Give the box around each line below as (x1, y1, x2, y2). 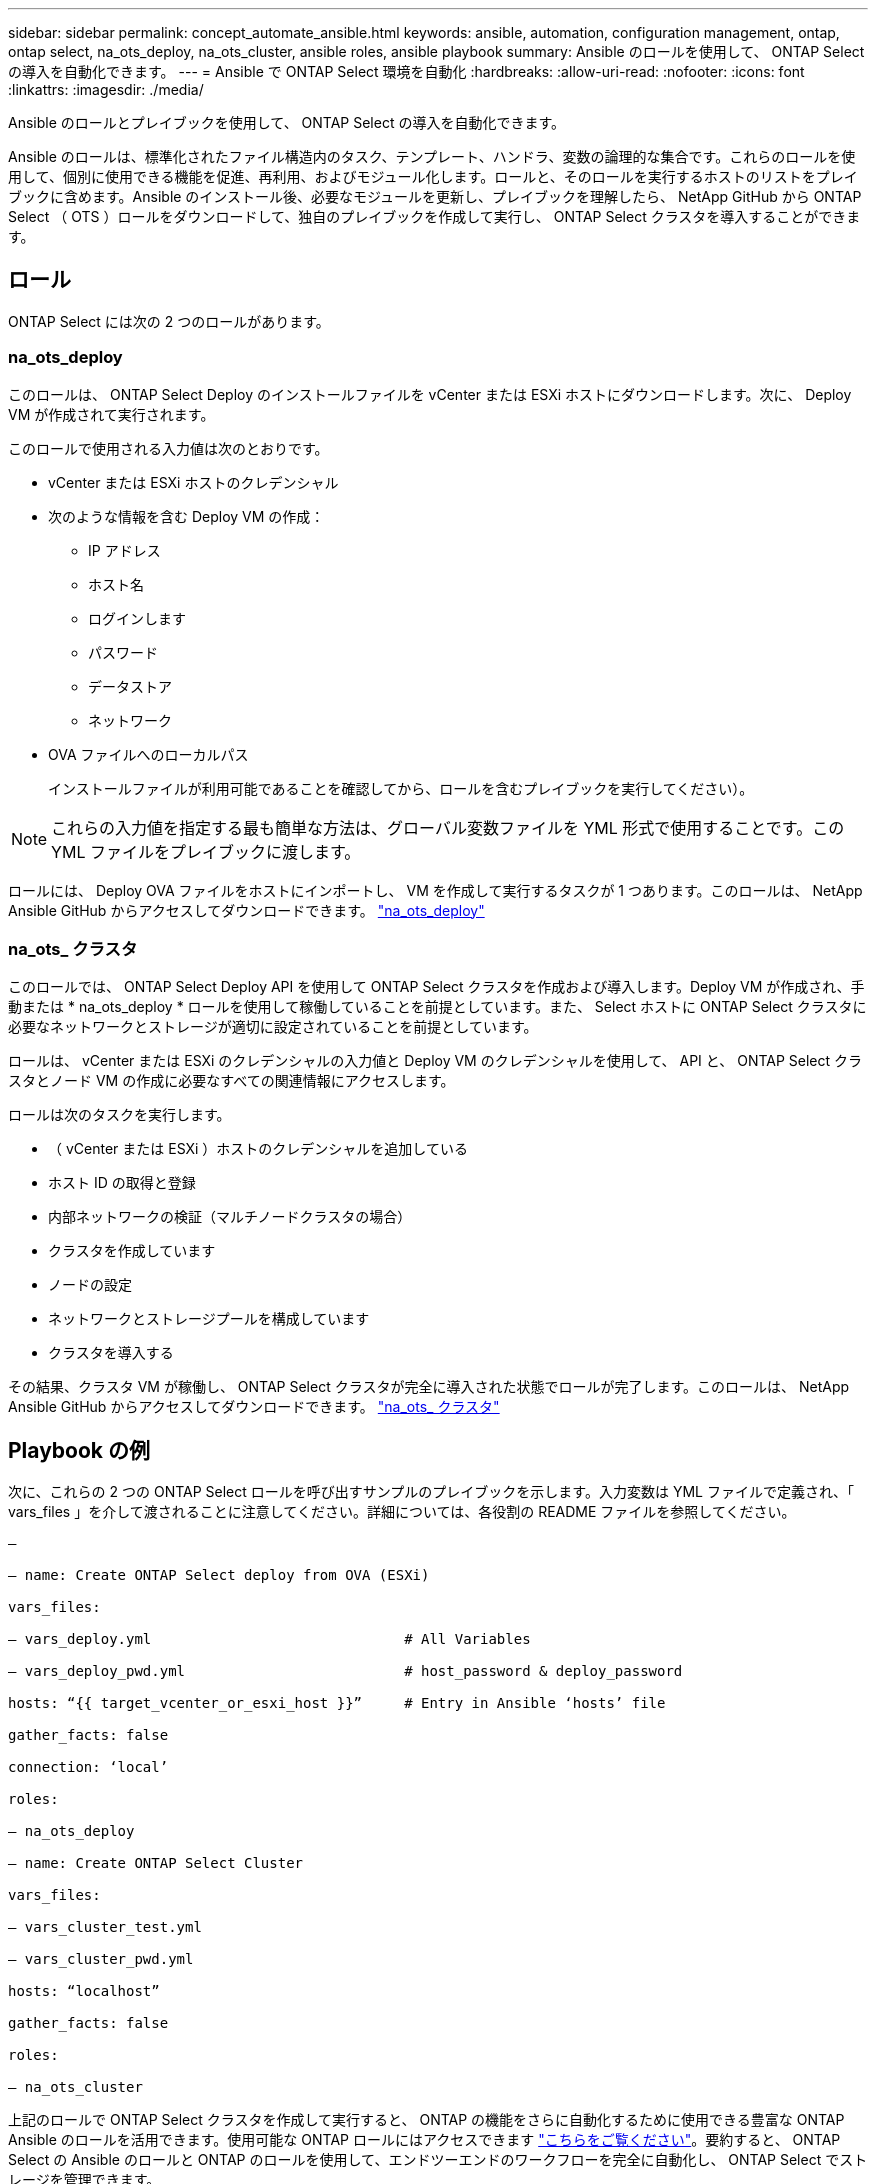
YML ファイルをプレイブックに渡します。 (51, 841, 361, 862)
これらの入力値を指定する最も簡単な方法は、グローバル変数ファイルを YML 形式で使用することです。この (51, 817, 845, 838)
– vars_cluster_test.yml (8, 1919, 202, 1936)
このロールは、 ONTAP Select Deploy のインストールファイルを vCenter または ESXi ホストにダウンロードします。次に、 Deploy (8, 385, 852, 403)
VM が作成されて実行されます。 (8, 405, 215, 423)
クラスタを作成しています (48, 1242, 216, 1260)
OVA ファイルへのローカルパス (48, 745, 249, 763)
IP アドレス (88, 541, 161, 559)
